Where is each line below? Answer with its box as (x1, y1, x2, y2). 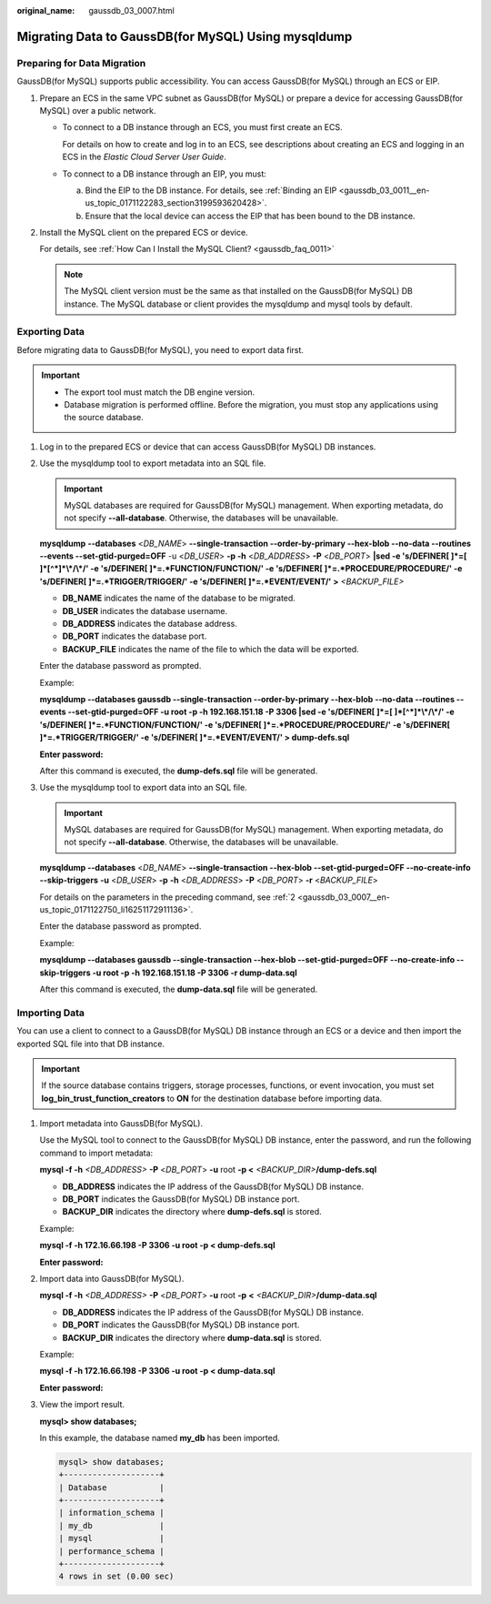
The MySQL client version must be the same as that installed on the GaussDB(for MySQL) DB (64, 286, 413, 297)
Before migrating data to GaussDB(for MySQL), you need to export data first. (16, 344, 305, 355)
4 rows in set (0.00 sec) (58, 1571, 175, 1582)
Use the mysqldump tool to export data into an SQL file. (39, 782, 247, 793)
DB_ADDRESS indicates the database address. (62, 619, 238, 630)
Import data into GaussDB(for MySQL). (39, 1274, 185, 1284)
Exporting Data (16, 326, 85, 338)
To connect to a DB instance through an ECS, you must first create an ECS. (62, 122, 343, 133)
